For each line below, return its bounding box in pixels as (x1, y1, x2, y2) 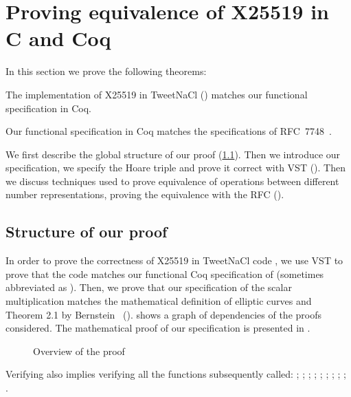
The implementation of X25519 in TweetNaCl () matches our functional (5, 87, 308, 101)
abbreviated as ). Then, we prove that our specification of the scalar (5, 280, 292, 294)
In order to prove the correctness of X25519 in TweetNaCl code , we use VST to (5, 253, 343, 268)
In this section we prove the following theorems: (5, 64, 207, 78)
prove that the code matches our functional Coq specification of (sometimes (5, 266, 324, 281)
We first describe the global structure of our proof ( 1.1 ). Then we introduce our (5, 147, 341, 161)
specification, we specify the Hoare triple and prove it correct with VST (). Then (5, 160, 346, 175)
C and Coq (5, 24, 111, 52)
